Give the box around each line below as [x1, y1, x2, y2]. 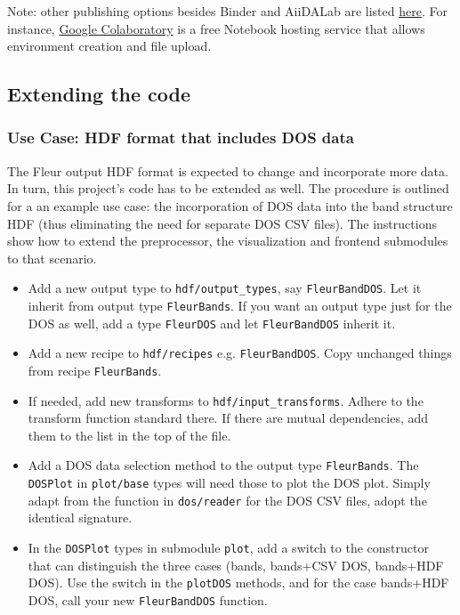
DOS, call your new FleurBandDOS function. [28, 590, 268, 609]
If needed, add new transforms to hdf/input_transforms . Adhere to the [28, 391, 424, 409]
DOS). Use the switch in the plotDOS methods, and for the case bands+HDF [28, 573, 449, 592]
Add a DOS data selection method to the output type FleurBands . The [28, 456, 419, 474]
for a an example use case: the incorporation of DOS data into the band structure [7, 196, 453, 214]
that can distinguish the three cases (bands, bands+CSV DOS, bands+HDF [28, 555, 444, 574]
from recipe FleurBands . [28, 360, 162, 379]
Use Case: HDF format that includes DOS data [7, 126, 354, 149]
